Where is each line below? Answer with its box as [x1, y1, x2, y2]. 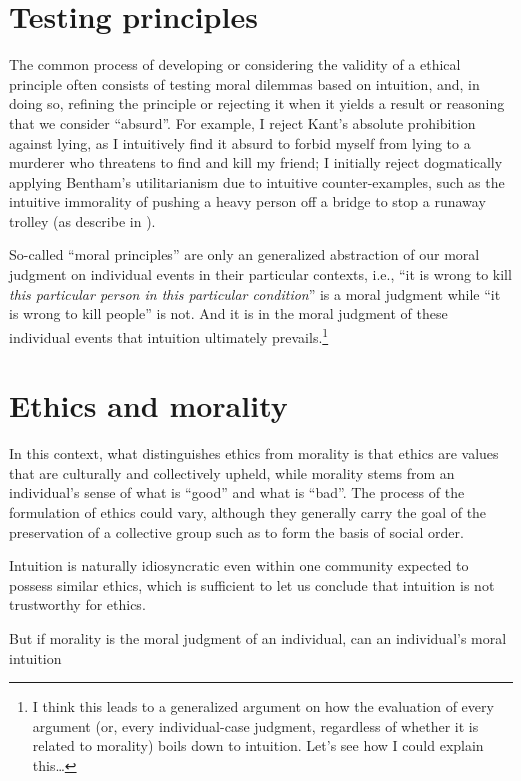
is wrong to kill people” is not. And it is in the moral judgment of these [9, 303, 448, 324]
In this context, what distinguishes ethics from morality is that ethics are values [9, 443, 499, 464]
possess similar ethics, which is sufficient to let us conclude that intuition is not [9, 574, 495, 595]
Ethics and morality [9, 385, 288, 426]
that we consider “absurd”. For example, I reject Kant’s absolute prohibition [9, 112, 476, 133]
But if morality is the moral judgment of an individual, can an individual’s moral [9, 627, 507, 648]
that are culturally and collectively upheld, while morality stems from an [9, 462, 455, 483]
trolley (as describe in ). [9, 210, 156, 231]
